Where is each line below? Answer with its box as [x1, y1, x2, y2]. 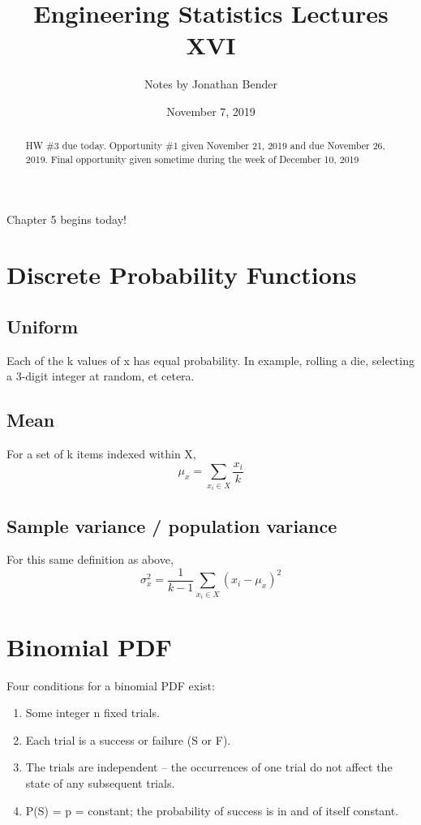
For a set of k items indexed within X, [6, 445, 196, 462]
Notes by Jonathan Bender [144, 75, 277, 92]
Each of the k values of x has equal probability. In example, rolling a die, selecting [6, 351, 415, 368]
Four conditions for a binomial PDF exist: [6, 677, 215, 694]
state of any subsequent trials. [25, 774, 175, 791]
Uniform [6, 313, 79, 338]
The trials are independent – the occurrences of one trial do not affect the [25, 758, 393, 776]
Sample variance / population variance [6, 513, 337, 538]
